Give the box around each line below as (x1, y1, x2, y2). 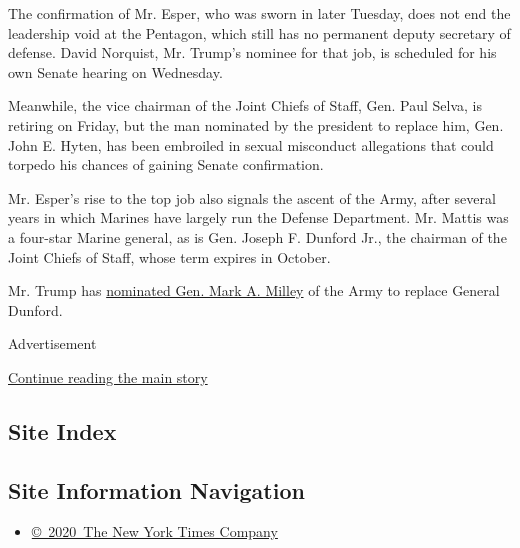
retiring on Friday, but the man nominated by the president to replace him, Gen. (8, 114, 504, 135)
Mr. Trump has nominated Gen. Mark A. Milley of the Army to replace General (8, 280, 500, 301)
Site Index (8, 415, 117, 446)
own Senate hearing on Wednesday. (8, 61, 223, 82)
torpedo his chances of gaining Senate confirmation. (8, 154, 324, 175)
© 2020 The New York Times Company (31, 521, 278, 542)
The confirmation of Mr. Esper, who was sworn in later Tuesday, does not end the (8, 3, 511, 23)
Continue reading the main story (8, 366, 208, 387)
